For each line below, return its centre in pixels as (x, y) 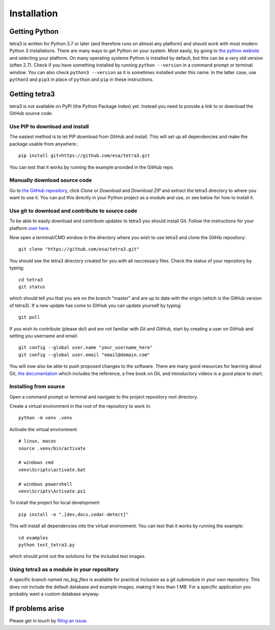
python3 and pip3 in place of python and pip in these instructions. (81, 80)
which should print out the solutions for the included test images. (78, 556)
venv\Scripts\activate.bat (52, 470)
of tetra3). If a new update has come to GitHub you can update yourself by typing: (95, 305)
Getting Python (34, 31)
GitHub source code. (31, 113)
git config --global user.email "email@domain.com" (84, 355)
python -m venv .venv (45, 418)
